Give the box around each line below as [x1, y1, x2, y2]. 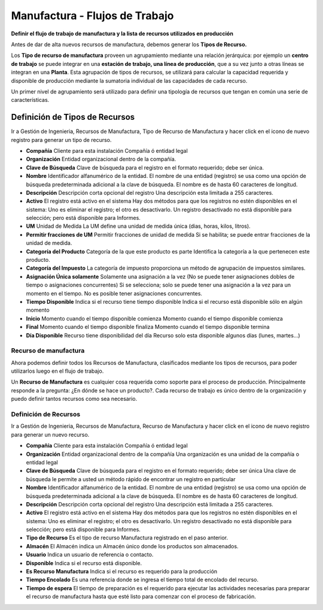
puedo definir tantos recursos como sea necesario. [11, 395, 138, 403]
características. [11, 96, 50, 104]
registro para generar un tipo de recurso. [11, 136, 112, 143]
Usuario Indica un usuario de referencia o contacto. [26, 551, 154, 558]
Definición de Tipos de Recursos [11, 112, 135, 122]
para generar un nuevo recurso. [11, 431, 90, 438]
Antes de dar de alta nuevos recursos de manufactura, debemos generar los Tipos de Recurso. [11, 41, 247, 48]
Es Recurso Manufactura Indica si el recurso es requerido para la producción [26, 568, 218, 575]
